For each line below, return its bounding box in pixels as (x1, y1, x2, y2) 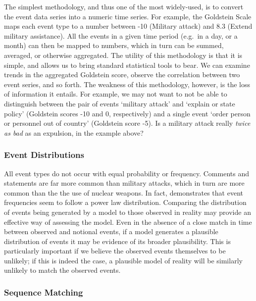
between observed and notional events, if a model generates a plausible (4, 226, 218, 237)
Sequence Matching (4, 286, 83, 298)
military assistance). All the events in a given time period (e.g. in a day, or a (4, 30, 238, 41)
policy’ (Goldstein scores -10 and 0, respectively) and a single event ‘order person (4, 108, 251, 118)
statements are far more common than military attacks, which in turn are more (4, 178, 245, 188)
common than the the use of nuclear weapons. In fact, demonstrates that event (4, 187, 243, 198)
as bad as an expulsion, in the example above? (4, 127, 144, 138)
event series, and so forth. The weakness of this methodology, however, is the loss (4, 79, 250, 89)
